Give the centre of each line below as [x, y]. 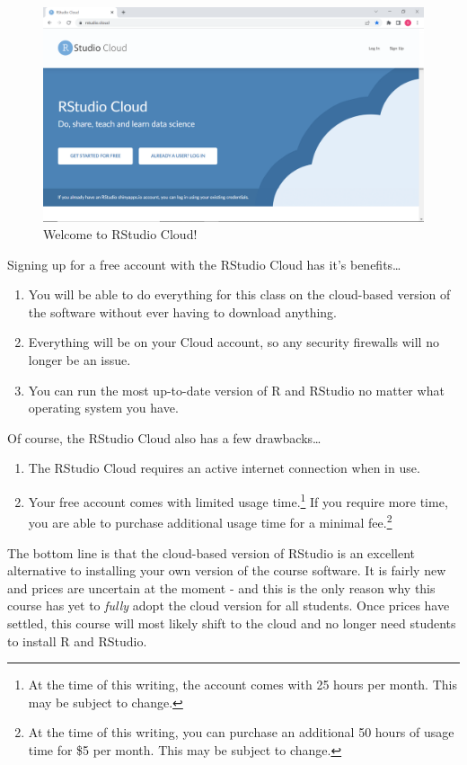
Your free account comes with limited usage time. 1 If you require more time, [238, 500]
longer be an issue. [79, 360]
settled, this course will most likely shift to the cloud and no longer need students [232, 623]
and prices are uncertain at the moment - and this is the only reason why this [221, 587]
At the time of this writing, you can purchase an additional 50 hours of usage [241, 732]
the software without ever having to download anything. [182, 311]
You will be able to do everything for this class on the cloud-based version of [239, 294]
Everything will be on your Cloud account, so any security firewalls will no [233, 342]
